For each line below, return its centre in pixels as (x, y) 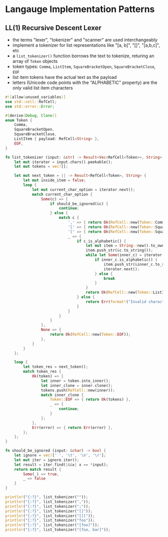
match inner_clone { (62, 395)
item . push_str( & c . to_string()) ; (119, 250)
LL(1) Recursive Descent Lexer (53, 28)
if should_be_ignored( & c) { (79, 204)
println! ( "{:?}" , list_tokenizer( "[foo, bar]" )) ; (58, 530)
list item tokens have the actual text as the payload (64, 77)
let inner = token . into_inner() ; (76, 381)
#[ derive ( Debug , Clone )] (31, 116)
